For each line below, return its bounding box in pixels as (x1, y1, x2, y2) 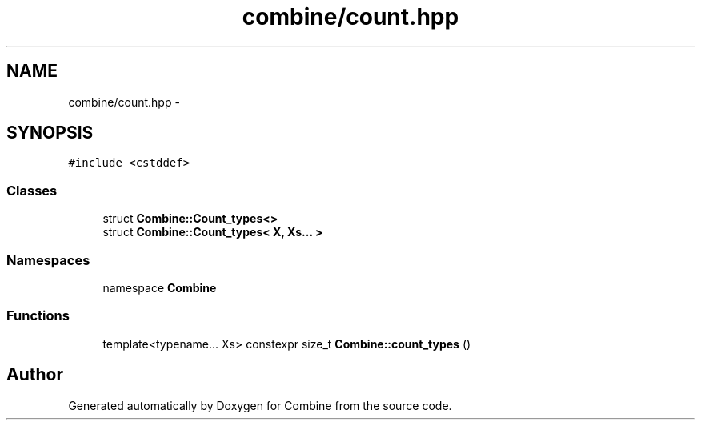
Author (6, 364, 63, 385)
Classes (6, 182, 58, 199)
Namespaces (6, 251, 90, 268)
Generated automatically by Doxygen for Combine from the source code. (68, 398, 452, 412)
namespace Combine (102, 280, 217, 295)
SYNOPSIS (6, 123, 94, 143)
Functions (6, 307, 70, 324)
